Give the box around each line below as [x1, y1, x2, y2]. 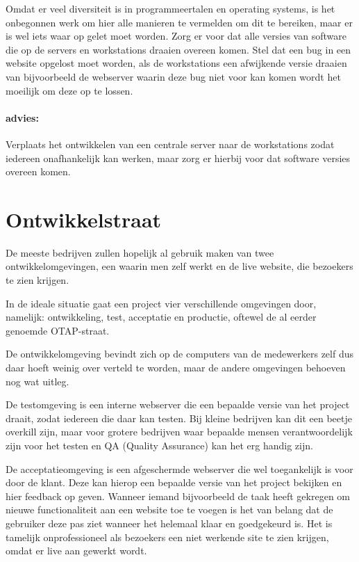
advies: [6, 110, 39, 125]
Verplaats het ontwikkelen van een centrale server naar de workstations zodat [6, 136, 335, 151]
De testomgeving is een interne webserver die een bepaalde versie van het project [6, 397, 350, 412]
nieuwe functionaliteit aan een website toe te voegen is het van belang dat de [6, 502, 333, 517]
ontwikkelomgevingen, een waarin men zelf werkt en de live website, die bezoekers [6, 259, 353, 273]
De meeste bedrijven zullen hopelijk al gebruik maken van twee [6, 245, 274, 259]
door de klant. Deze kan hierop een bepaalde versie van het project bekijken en [6, 475, 342, 490]
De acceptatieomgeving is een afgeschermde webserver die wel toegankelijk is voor [6, 461, 353, 476]
